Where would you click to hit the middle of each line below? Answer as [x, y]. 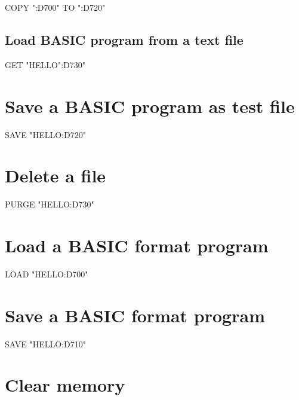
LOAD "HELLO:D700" [47, 274]
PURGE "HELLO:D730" [50, 204]
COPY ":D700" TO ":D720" [55, 7]
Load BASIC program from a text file [124, 39]
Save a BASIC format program [135, 315]
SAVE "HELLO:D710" [45, 343]
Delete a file [56, 175]
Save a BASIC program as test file [150, 106]
